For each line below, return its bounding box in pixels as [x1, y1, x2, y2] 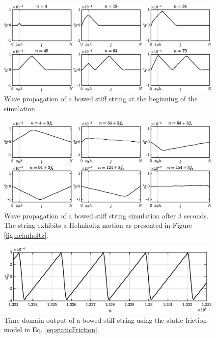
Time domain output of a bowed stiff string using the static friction [4, 314, 207, 325]
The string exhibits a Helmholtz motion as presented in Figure [4, 220, 192, 230]
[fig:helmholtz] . [4, 229, 49, 240]
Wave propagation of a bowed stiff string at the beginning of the [4, 93, 198, 104]
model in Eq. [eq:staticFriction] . [4, 324, 99, 335]
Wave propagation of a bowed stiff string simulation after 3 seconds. [4, 210, 209, 220]
